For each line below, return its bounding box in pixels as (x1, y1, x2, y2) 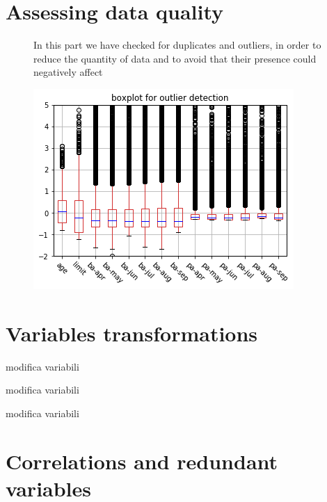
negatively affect (33, 65, 103, 79)
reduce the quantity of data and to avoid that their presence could (33, 51, 317, 65)
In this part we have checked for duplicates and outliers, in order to (33, 38, 321, 52)
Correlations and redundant (6, 446, 278, 475)
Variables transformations (6, 318, 258, 347)
